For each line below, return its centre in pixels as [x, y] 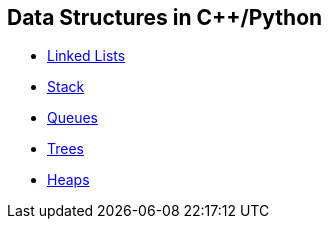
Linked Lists [86, 56]
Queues [72, 118]
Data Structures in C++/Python [165, 17]
